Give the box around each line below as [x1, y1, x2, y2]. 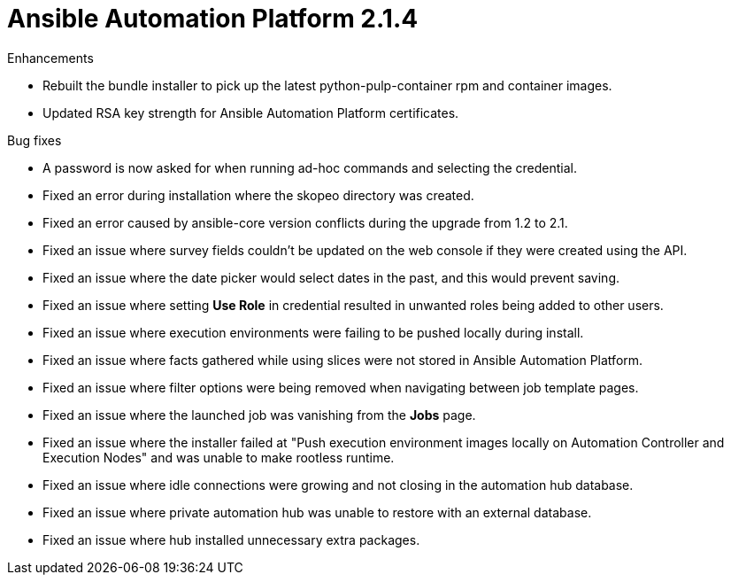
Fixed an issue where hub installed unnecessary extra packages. [42, 532, 420, 547]
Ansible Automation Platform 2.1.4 [7, 4, 419, 34]
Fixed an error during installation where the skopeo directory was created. [42, 187, 474, 203]
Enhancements [7, 50, 94, 66]
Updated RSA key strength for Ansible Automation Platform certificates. [42, 105, 459, 120]
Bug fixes [7, 132, 62, 148]
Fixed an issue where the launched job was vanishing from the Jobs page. [42, 407, 476, 423]
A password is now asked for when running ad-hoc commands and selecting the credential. [42, 159, 578, 175]
